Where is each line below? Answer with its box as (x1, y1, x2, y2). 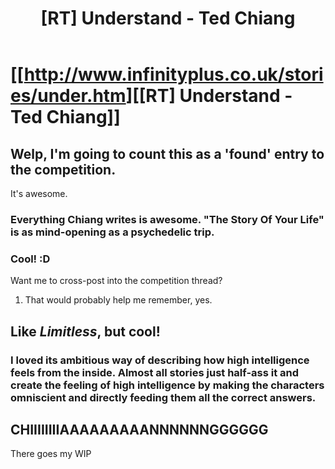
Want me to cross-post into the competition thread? (10, 275, 223, 287)
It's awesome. (10, 188, 68, 199)
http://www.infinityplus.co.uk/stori (23, 63, 324, 86)
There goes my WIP (10, 448, 92, 460)
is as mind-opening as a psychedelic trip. (10, 225, 215, 239)
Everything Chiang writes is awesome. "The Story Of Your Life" (10, 212, 325, 226)
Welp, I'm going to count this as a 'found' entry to (10, 145, 325, 162)
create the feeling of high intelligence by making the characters (10, 378, 325, 392)
